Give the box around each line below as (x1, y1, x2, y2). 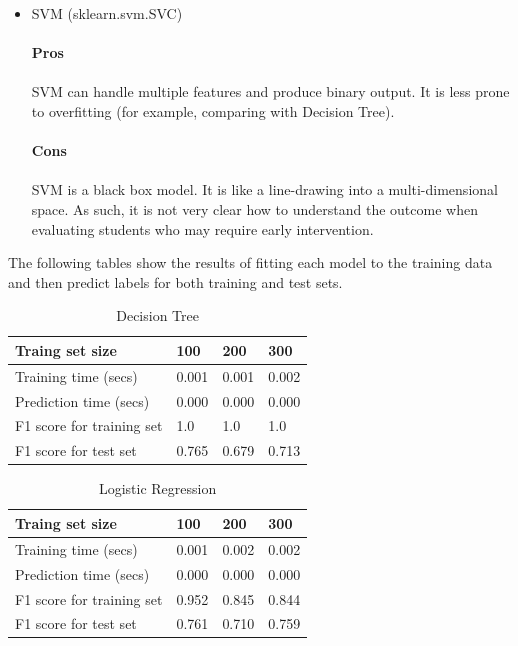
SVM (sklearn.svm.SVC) (31, 3, 183, 23)
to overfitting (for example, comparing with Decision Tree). (31, 100, 395, 121)
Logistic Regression (98, 478, 217, 499)
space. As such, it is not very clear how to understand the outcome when (31, 198, 478, 219)
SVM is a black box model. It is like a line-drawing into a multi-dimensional (31, 179, 498, 200)
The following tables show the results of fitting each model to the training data (8, 252, 493, 273)
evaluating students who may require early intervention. (31, 218, 374, 239)
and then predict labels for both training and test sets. (8, 271, 343, 292)
